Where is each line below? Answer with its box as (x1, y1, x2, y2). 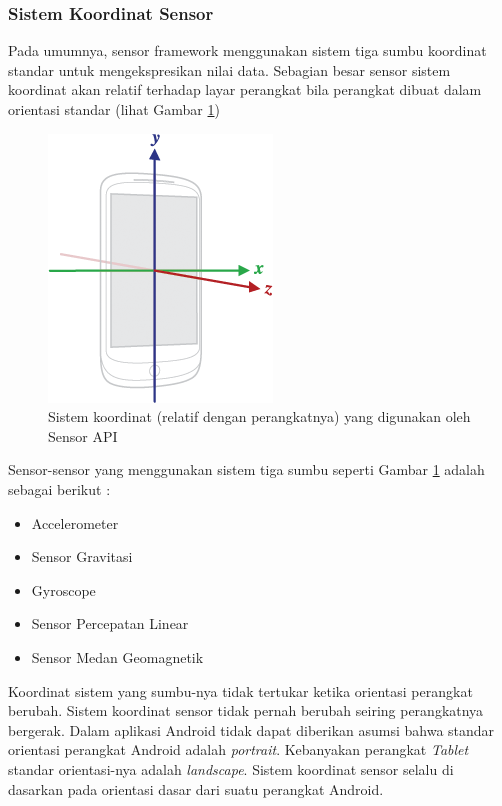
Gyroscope (31, 579, 96, 600)
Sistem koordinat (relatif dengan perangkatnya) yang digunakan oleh (48, 406, 471, 427)
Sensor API (48, 425, 118, 446)
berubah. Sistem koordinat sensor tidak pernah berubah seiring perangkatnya (8, 700, 484, 721)
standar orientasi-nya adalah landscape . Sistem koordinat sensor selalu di (8, 758, 454, 779)
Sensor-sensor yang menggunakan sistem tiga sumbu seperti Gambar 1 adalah (8, 459, 485, 480)
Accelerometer (31, 512, 119, 533)
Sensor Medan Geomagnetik (31, 646, 204, 667)
